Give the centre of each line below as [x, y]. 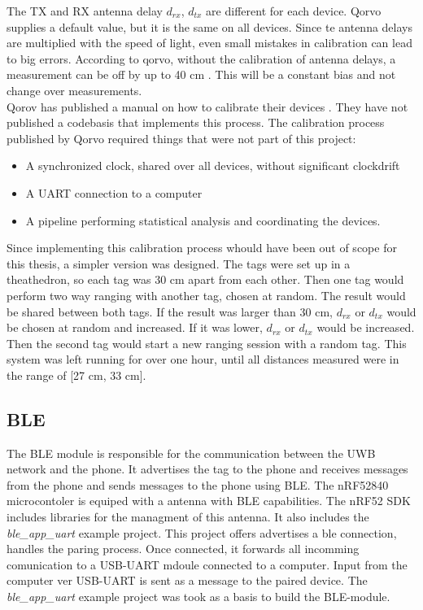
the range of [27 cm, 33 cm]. [76, 375]
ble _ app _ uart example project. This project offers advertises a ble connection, [202, 532]
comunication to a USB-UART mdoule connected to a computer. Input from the [207, 564]
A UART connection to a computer [114, 192]
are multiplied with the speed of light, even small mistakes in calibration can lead [209, 43]
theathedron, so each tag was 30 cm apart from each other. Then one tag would [205, 279]
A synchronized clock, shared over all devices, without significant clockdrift [213, 166]
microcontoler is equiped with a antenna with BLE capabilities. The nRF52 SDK [209, 501]
